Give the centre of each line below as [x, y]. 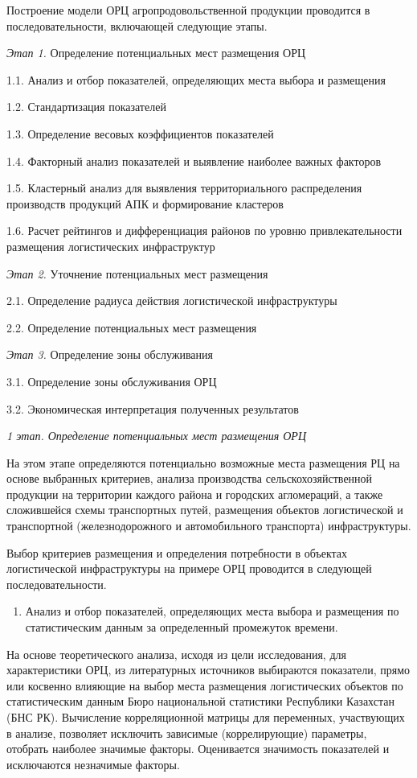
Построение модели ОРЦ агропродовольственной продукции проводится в [188, 10]
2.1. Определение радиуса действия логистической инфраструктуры [172, 300]
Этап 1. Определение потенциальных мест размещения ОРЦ [156, 53]
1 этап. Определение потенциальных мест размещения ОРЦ [157, 436]
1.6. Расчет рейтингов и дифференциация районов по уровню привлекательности [204, 231]
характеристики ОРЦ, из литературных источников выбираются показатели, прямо [208, 670]
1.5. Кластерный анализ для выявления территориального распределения [184, 188]
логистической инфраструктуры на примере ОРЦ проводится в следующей [189, 568]
